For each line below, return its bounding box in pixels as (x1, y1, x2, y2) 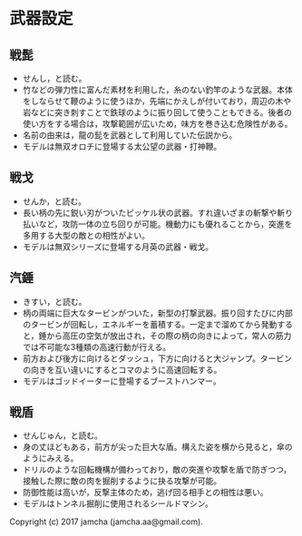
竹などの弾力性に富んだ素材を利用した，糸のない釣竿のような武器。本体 (22, 84, 293, 95)
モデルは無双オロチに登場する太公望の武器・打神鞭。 (22, 141, 222, 151)
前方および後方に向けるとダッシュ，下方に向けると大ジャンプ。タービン (22, 353, 293, 364)
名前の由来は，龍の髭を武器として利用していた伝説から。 (22, 130, 238, 141)
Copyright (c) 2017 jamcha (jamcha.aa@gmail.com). (9, 516, 204, 527)
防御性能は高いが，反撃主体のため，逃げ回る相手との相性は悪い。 (22, 487, 269, 498)
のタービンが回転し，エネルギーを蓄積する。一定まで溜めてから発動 (22, 318, 278, 329)
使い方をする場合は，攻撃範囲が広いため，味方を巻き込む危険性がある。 (22, 119, 293, 129)
